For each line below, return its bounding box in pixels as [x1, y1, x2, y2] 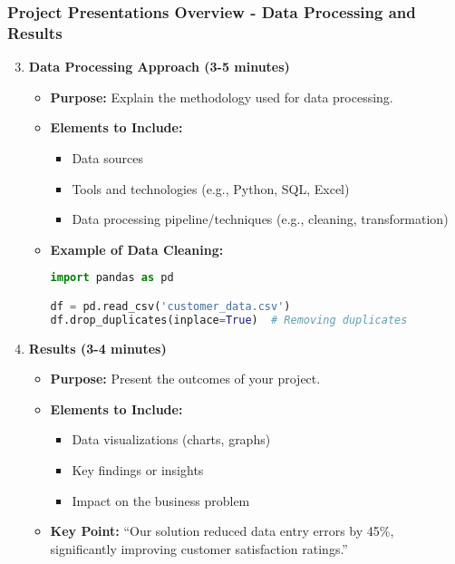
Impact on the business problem [72, 491, 250, 510]
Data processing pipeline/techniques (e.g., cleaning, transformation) [72, 209, 449, 229]
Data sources [72, 148, 143, 167]
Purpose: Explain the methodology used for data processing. [50, 87, 393, 106]
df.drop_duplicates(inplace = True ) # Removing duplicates [50, 313, 408, 326]
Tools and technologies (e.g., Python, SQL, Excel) [72, 179, 350, 198]
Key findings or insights [72, 460, 204, 479]
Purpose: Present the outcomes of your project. [50, 369, 321, 388]
